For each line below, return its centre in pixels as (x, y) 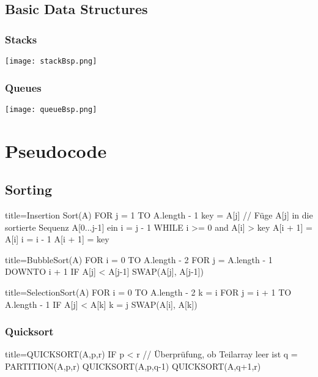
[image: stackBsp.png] (51, 61)
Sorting (29, 189)
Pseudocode (56, 150)
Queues (23, 87)
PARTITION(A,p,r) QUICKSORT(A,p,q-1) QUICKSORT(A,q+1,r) (133, 366)
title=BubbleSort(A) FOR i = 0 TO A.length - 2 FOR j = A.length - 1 (139, 259)
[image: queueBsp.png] (51, 109)
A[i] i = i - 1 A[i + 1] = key (57, 239)
